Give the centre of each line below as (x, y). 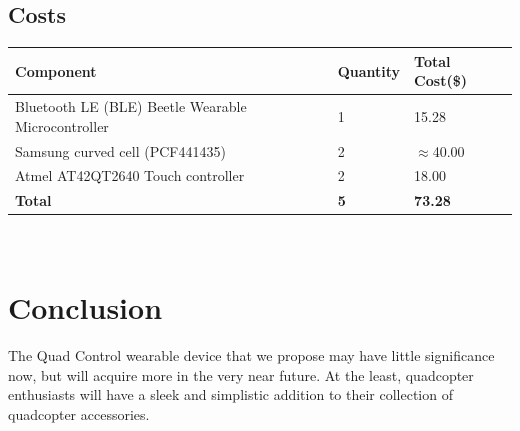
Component (56, 70)
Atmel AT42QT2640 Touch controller (130, 175)
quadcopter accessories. (79, 413)
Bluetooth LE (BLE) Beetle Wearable (131, 106)
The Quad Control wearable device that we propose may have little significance (251, 355)
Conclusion (85, 307)
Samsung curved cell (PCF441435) (120, 150)
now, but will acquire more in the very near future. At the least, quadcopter (241, 374)
